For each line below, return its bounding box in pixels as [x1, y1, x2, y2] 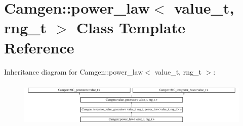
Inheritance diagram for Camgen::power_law [4, 66, 143, 77]
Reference [4, 37, 74, 57]
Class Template [76, 17, 185, 38]
